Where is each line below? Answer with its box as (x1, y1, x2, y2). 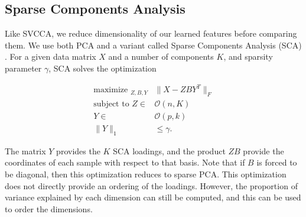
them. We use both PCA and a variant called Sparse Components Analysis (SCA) (5, 38, 302, 51)
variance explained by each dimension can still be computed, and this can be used (5, 191, 301, 203)
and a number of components (108, 50, 214, 63)
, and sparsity (223, 50, 273, 63)
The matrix (5, 144, 46, 157)
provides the (56, 144, 100, 157)
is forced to (256, 156, 297, 169)
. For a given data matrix (5, 50, 96, 63)
